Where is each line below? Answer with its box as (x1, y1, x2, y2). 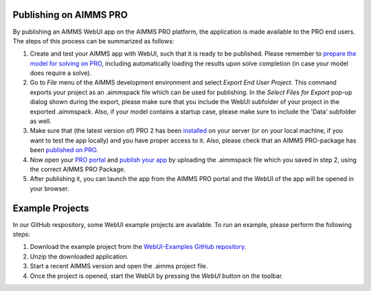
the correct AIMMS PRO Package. (30, 165, 126, 173)
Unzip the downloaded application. (30, 252, 129, 261)
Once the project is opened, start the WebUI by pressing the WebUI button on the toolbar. (30, 272, 284, 280)
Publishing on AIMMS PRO (12, 9, 128, 21)
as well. (30, 117, 52, 125)
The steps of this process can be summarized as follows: (12, 36, 175, 45)
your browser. (30, 184, 69, 193)
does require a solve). (30, 69, 92, 77)
